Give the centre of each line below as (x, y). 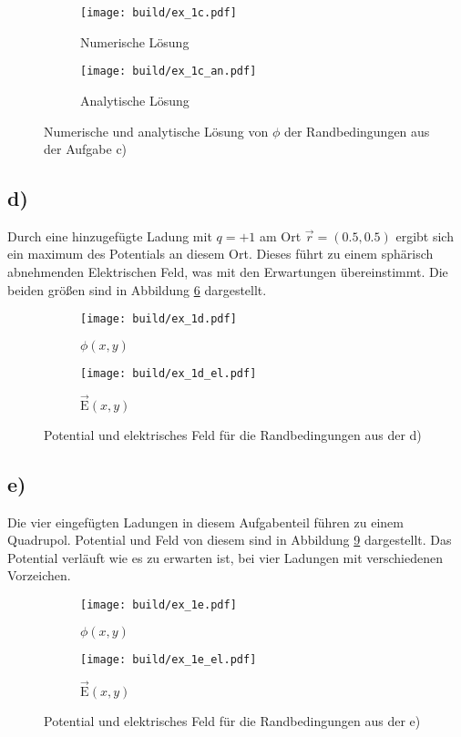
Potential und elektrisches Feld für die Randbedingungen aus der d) (233, 434)
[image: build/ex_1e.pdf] (159, 604)
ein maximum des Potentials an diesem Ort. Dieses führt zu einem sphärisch (220, 254)
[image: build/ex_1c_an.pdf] (169, 72)
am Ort (280, 235)
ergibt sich (425, 235)
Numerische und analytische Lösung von (156, 131)
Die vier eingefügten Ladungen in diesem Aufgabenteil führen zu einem (205, 522)
